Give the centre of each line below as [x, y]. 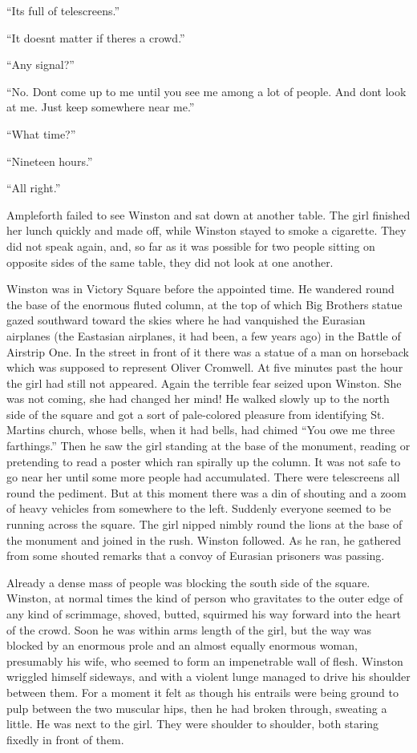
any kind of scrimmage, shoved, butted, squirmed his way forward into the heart [204, 614]
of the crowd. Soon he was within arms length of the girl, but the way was [189, 629]
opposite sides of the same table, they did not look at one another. [170, 262]
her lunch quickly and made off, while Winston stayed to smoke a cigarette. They [206, 230]
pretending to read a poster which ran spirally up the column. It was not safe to [204, 461]
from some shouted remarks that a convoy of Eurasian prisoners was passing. [196, 556]
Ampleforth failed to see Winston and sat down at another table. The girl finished [208, 214]
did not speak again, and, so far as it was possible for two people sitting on [191, 246]
